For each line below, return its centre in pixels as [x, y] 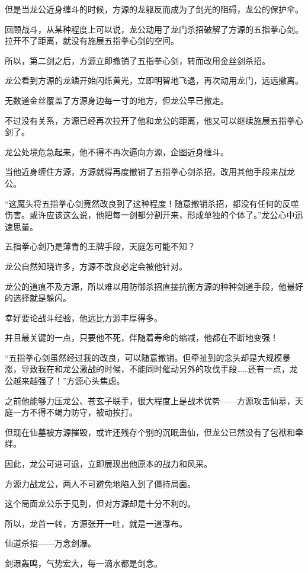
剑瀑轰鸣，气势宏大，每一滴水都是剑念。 [84, 563]
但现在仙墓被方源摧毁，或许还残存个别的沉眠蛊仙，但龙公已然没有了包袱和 [150, 432]
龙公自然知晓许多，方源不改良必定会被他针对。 [96, 266]
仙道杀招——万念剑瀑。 [50, 543]
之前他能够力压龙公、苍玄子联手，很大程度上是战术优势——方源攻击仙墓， [150, 400]
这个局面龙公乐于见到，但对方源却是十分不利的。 [100, 503]
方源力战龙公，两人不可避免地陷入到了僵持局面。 [100, 483]
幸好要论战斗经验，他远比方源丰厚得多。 [84, 317]
